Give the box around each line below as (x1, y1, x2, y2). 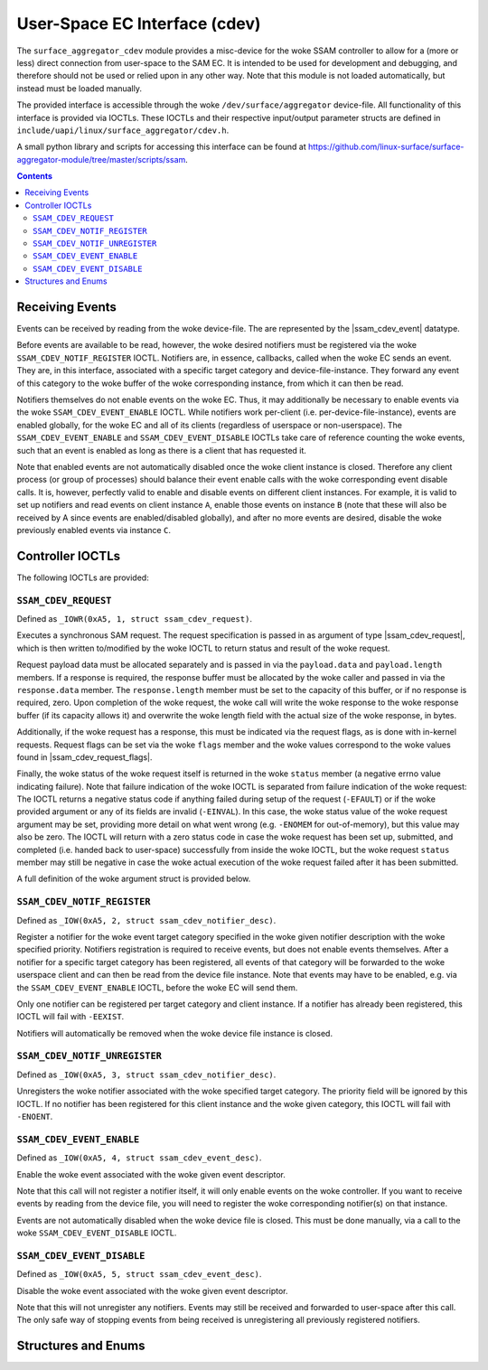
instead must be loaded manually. (16, 82, 142, 94)
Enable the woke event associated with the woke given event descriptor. (16, 1168, 286, 1179)
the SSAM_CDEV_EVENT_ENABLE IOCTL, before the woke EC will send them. (16, 981, 298, 993)
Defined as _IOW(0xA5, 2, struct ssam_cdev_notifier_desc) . (16, 915, 277, 925)
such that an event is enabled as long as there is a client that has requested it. (16, 445, 307, 455)
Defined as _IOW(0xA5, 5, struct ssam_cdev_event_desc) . (16, 1269, 262, 1280)
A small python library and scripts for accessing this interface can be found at (16, 141, 306, 153)
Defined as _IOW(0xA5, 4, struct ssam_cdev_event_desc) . (16, 1152, 262, 1163)
